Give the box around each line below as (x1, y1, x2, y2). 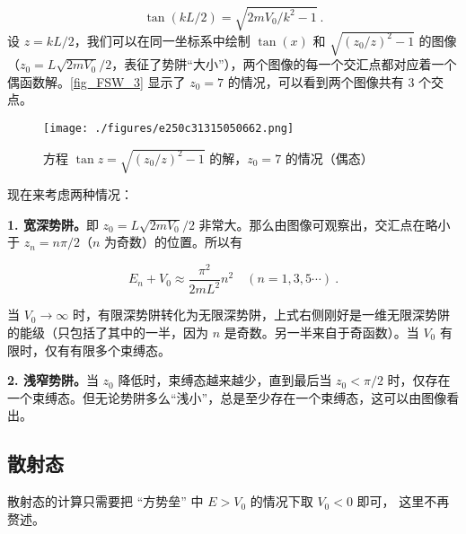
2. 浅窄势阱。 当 (7, 371, 99, 390)
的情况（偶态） (285, 148, 374, 167)
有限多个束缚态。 (69, 340, 171, 359)
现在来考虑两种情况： (7, 185, 133, 204)
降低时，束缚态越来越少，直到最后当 (118, 371, 332, 390)
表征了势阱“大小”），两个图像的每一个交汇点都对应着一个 (124, 55, 457, 74)
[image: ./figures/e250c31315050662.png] (43, 121, 295, 135)
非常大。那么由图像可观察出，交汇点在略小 (198, 214, 451, 233)
